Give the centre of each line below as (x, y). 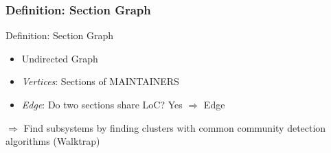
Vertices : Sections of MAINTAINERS (100, 81)
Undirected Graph (60, 58)
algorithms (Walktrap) (53, 141)
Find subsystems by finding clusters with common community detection (175, 127)
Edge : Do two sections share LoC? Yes (102, 104)
